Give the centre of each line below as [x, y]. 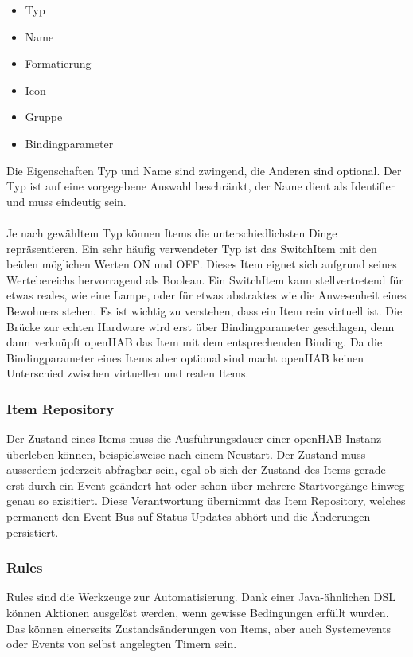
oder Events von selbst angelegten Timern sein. [122, 644]
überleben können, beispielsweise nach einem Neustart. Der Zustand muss [186, 454]
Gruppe [44, 117]
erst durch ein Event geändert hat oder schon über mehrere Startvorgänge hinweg [206, 485]
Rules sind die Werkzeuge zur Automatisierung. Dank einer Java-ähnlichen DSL [201, 597]
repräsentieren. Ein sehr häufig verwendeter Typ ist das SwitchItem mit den [192, 248]
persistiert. [33, 532]
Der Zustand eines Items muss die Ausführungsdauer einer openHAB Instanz [194, 438]
